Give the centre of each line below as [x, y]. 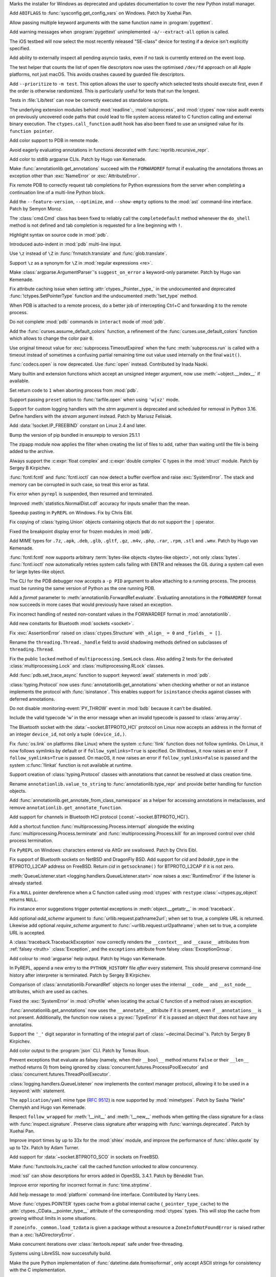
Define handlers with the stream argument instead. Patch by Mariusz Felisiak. [91, 416]
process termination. [31, 841]
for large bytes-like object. [37, 572]
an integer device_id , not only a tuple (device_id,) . [68, 734]
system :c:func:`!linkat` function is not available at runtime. [71, 765]
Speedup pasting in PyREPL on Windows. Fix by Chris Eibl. [71, 513]
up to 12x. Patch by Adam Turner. [44, 1147]
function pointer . [32, 131]
